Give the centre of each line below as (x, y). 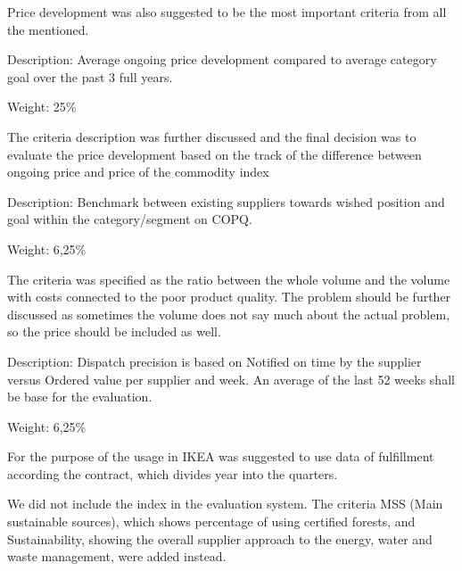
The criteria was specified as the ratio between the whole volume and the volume (229, 279)
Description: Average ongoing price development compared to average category (222, 59)
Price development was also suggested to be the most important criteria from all (227, 12)
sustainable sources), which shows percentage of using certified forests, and (211, 521)
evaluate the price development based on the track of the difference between (214, 154)
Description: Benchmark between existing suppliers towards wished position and (226, 201)
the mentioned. (48, 29)
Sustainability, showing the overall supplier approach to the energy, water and (220, 538)
